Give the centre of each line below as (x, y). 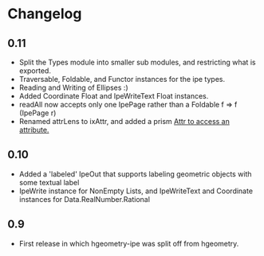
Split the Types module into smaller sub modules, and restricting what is (137, 62)
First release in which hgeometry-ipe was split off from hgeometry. (129, 243)
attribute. (34, 130)
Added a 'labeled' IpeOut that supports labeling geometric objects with (135, 174)
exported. (35, 71)
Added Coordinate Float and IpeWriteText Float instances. (114, 96)
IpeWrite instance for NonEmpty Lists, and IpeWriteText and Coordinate (136, 191)
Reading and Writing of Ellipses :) (73, 87)
